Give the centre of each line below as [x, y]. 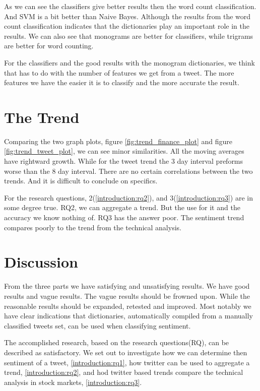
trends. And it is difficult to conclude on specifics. [81, 181]
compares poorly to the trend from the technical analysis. [93, 227]
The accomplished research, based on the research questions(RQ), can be [117, 342]
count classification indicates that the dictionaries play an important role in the [127, 26]
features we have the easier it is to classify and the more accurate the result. [122, 82]
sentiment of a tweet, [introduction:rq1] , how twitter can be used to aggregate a [127, 362]
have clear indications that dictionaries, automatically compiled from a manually [128, 316]
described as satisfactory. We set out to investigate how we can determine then [126, 352]
